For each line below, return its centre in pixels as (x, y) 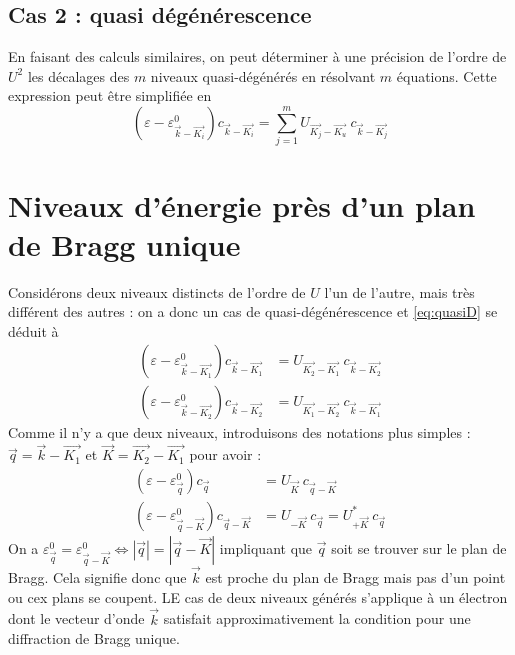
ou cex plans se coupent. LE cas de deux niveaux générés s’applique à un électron (258, 596)
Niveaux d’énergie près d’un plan (242, 204)
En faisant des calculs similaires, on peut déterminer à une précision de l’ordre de (257, 56)
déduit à (33, 330)
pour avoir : (225, 454)
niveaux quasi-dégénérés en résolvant (263, 75)
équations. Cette (446, 75)
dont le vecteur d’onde (76, 618)
